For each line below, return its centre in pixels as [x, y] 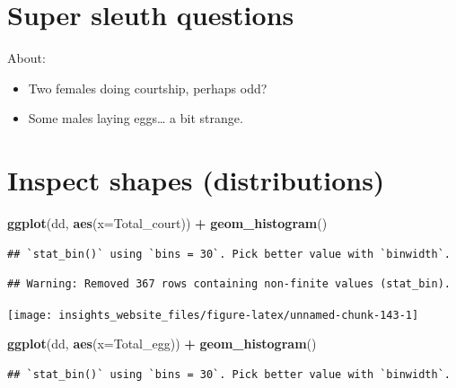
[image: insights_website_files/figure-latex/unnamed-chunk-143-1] [213, 315]
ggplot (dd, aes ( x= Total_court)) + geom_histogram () [167, 223]
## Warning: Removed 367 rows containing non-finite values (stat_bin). [229, 284]
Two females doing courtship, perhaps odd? [148, 88]
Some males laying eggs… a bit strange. [136, 118]
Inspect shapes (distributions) [196, 180]
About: [26, 58]
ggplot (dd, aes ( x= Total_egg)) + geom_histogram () [162, 344]
